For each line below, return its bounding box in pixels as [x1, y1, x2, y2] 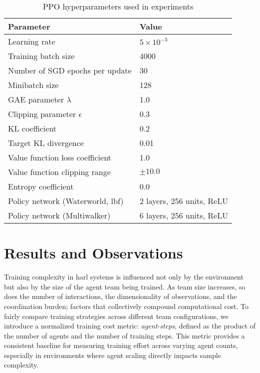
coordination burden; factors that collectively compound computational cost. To [4, 300, 249, 311]
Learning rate [8, 35, 55, 47]
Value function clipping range [8, 166, 111, 177]
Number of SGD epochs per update [8, 64, 132, 76]
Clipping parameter [8, 108, 76, 119]
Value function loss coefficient [8, 151, 111, 163]
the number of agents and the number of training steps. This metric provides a [4, 330, 245, 340]
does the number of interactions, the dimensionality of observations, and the [4, 291, 237, 301]
